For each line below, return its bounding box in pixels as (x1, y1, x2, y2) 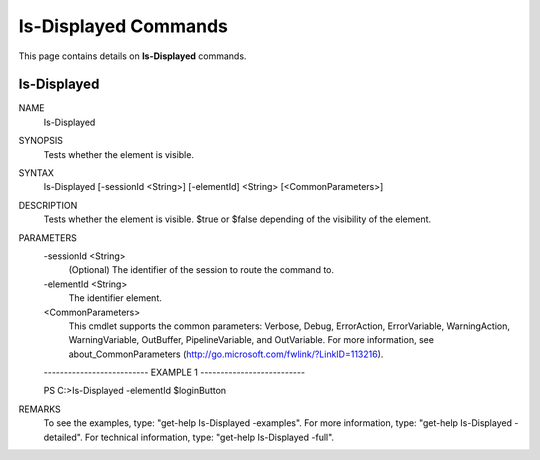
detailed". (43, 431, 84, 443)
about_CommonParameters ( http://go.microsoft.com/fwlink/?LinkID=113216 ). (68, 348, 384, 360)
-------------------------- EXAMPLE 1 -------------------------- (43, 366, 305, 379)
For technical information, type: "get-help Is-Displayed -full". (85, 431, 335, 443)
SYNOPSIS (18, 135, 64, 147)
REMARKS (18, 403, 61, 415)
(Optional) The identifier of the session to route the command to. (68, 264, 335, 276)
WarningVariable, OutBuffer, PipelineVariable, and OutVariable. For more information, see (68, 334, 435, 346)
